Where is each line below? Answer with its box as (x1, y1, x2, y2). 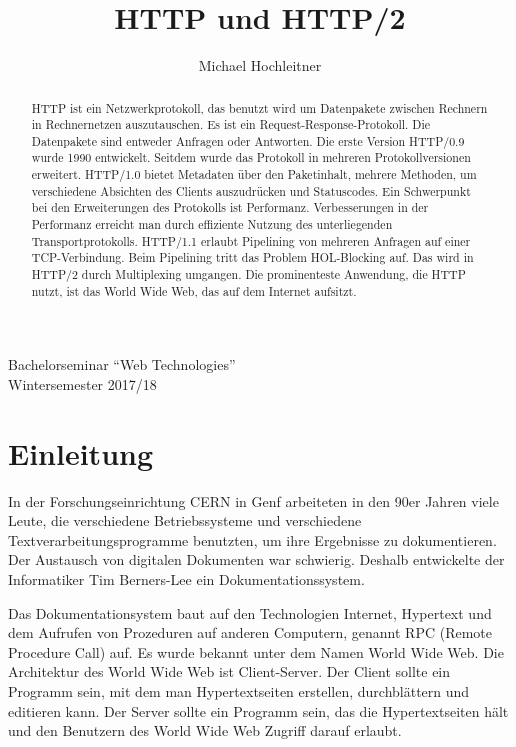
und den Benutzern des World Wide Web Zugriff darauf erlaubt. (8, 720, 402, 741)
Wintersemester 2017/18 (8, 373, 157, 394)
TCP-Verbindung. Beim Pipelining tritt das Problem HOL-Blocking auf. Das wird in (31, 249, 474, 266)
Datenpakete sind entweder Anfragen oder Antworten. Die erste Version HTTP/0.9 (31, 132, 465, 149)
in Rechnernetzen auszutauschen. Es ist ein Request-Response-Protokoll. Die (31, 116, 430, 133)
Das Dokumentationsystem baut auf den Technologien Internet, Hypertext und (8, 602, 492, 623)
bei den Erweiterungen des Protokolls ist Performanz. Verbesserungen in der (31, 199, 429, 216)
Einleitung (8, 432, 154, 473)
